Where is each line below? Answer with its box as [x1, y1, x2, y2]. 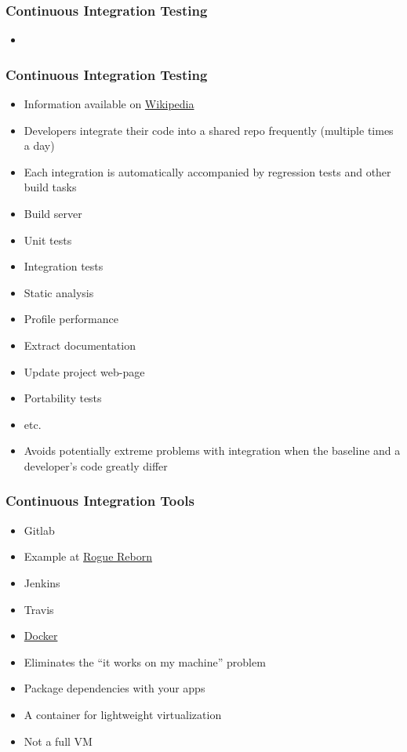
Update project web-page [24, 363, 145, 380]
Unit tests [24, 231, 72, 248]
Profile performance [24, 311, 118, 327]
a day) [24, 137, 55, 154]
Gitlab [24, 521, 55, 538]
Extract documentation [24, 336, 136, 353]
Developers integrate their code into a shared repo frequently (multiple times [24, 122, 394, 138]
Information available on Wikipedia [24, 96, 194, 112]
